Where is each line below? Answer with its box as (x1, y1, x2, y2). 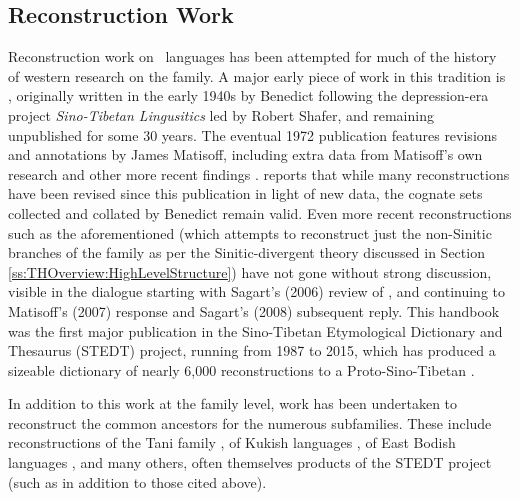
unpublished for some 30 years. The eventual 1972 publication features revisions (8, 124, 498, 145)
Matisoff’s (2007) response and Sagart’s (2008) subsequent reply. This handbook (8, 300, 500, 321)
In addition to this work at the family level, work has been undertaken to (8, 393, 458, 414)
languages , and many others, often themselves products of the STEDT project (8, 452, 492, 473)
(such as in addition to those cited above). (8, 471, 267, 492)
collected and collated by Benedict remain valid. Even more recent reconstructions (8, 202, 512, 223)
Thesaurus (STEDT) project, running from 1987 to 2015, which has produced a (8, 340, 496, 361)
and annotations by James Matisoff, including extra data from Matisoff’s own (8, 144, 483, 165)
